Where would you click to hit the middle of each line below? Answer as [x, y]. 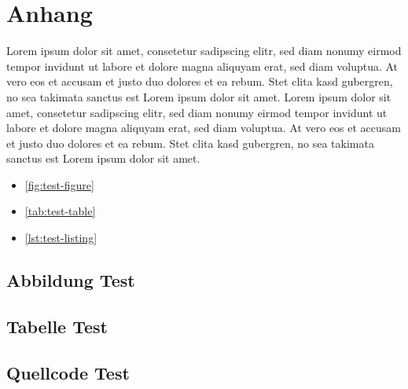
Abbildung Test [71, 280]
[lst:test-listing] [61, 238]
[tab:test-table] [60, 211]
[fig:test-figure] [59, 184]
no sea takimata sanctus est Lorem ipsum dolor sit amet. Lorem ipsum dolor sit [199, 96]
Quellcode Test [68, 372]
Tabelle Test [57, 326]
